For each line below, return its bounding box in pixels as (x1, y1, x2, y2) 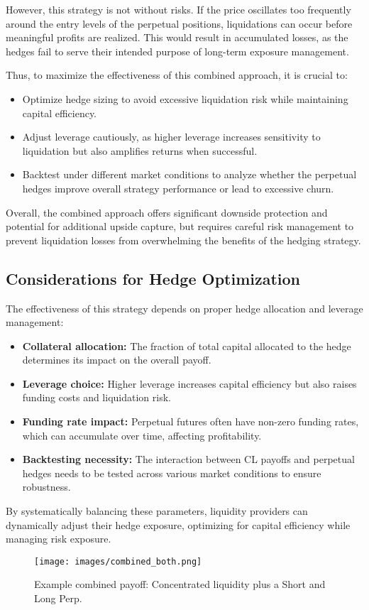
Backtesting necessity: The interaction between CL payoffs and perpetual (22, 452, 355, 467)
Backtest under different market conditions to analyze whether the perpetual (22, 167, 357, 182)
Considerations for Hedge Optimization (6, 267, 301, 289)
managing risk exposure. (6, 531, 111, 546)
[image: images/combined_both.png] (34, 556, 202, 567)
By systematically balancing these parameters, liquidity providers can (6, 503, 308, 518)
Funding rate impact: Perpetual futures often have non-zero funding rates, (22, 414, 359, 429)
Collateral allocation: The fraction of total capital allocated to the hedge (22, 338, 351, 353)
